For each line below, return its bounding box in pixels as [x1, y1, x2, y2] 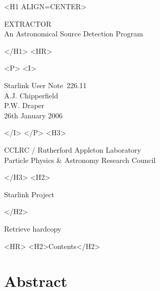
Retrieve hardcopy [4, 223, 62, 234]
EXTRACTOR [4, 18, 51, 29]
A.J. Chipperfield [4, 90, 58, 100]
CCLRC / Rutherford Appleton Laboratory [4, 144, 141, 155]
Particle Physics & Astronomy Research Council [4, 154, 156, 165]
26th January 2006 [4, 110, 63, 120]
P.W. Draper [4, 100, 45, 111]
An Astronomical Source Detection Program [4, 28, 143, 39]
